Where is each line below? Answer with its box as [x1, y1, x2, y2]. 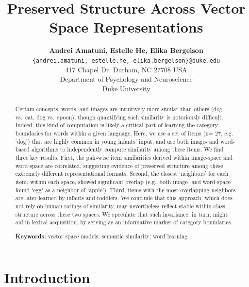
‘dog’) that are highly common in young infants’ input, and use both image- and [15, 137, 219, 145]
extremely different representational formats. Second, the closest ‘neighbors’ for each [15, 169, 229, 178]
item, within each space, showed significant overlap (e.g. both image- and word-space [15, 178, 231, 186]
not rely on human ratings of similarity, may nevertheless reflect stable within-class [15, 202, 225, 210]
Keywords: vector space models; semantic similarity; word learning [15, 232, 188, 240]
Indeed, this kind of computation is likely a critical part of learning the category [15, 121, 218, 129]
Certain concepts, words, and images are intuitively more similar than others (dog [15, 105, 223, 113]
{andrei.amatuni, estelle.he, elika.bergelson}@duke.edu [32, 57, 220, 64]
